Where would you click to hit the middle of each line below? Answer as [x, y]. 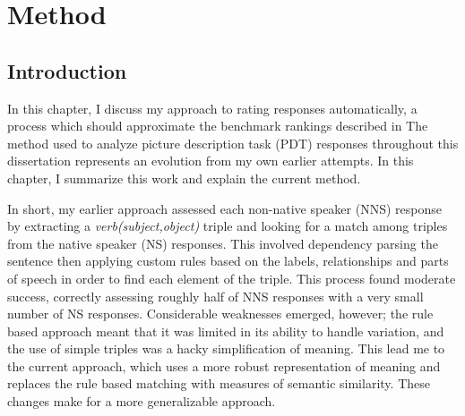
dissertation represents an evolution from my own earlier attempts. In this [211, 161]
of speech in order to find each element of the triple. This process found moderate [232, 278]
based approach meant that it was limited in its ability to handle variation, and [226, 331]
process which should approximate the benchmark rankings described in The [218, 126]
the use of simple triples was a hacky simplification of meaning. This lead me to [226, 348]
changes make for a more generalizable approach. [142, 401]
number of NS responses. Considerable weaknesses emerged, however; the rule [220, 314]
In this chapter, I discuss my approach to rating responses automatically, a [212, 108]
